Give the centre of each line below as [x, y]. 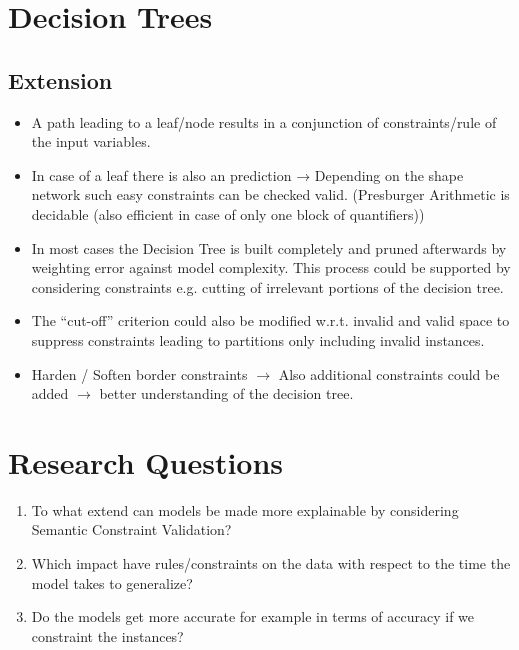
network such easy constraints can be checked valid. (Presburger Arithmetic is [270, 194]
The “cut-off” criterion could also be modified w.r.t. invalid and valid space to [270, 320]
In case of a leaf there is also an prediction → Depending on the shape [247, 174]
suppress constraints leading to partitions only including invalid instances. [258, 339]
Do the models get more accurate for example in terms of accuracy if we [253, 616]
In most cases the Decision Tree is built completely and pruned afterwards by [269, 247]
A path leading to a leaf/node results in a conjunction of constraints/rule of [264, 121]
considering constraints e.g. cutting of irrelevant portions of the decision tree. [267, 286]
